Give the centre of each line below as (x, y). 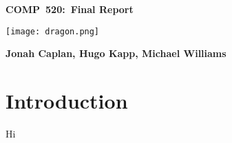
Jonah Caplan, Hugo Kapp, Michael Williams (116, 53)
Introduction (67, 101)
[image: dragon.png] (53, 31)
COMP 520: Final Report (70, 9)
